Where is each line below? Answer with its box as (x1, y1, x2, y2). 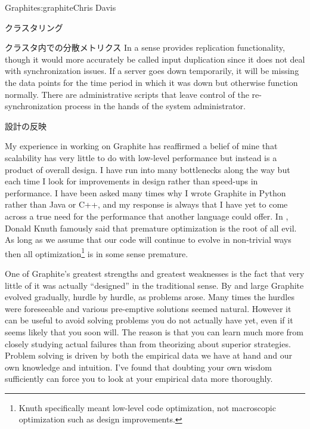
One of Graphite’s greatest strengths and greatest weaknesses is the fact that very (5, 267, 305, 279)
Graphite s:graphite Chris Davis (5, 1, 116, 13)
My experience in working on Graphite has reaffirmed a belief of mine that (5, 140, 278, 152)
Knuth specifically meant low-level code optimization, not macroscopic (18, 401, 276, 413)
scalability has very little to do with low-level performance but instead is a (5, 151, 277, 163)
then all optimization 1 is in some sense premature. (5, 245, 188, 260)
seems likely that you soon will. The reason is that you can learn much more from (5, 325, 303, 338)
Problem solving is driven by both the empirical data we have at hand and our (5, 349, 292, 362)
